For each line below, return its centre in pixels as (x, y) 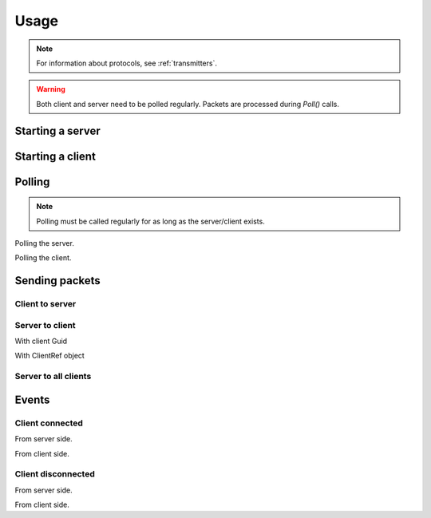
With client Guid (41, 341)
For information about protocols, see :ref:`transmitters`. (127, 63)
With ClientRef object (50, 356)
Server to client (45, 325)
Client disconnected (55, 474)
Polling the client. (43, 258)
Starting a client (55, 156)
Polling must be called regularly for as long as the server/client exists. (150, 221)
